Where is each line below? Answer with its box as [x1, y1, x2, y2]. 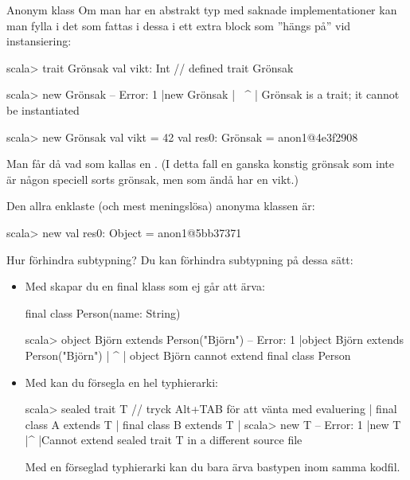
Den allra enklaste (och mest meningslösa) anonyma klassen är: [6, 197, 315, 214]
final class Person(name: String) [25, 304, 181, 321]
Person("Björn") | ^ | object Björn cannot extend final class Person [25, 346, 351, 363]
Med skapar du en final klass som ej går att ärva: [25, 278, 265, 295]
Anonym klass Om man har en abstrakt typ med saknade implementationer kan [6, 2, 397, 18]
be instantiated [6, 101, 80, 118]
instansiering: [6, 33, 72, 49]
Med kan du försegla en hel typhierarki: [25, 373, 218, 390]
